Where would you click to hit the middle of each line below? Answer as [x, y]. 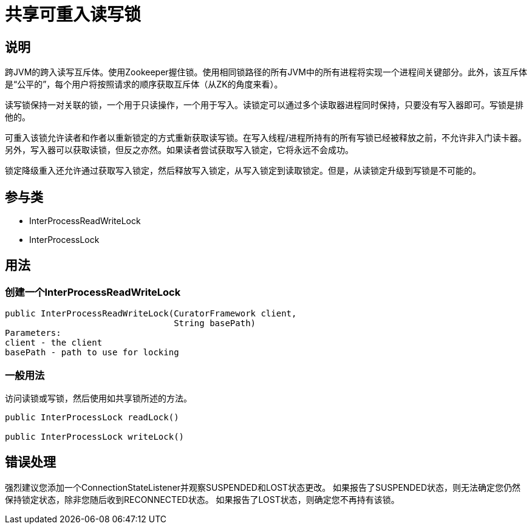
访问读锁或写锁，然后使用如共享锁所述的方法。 [98, 398]
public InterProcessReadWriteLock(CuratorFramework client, [151, 314]
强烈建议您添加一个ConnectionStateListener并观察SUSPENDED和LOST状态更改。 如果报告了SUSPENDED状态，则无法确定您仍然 [263, 487]
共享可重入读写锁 [73, 15]
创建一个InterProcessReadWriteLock [93, 292]
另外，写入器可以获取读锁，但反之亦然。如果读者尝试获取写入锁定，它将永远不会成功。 [179, 150]
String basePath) [215, 323]
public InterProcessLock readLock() [92, 417]
